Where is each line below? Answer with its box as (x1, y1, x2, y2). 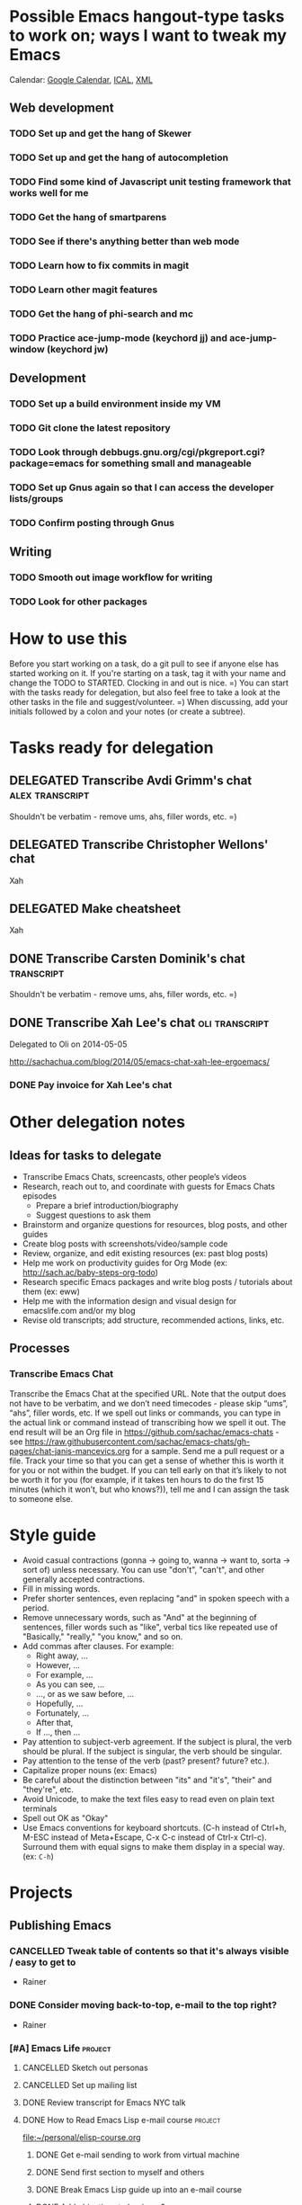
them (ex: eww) (22, 1286, 81, 1297)
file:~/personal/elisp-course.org (22, 2132, 141, 2143)
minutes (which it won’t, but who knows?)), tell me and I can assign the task (9, 1484, 289, 1495)
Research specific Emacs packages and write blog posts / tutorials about (22, 1276, 293, 1287)
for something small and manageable (85, 457, 252, 469)
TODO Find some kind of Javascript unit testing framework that (9, 175, 292, 188)
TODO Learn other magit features (9, 283, 158, 296)
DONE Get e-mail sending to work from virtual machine (35, 2149, 240, 2160)
